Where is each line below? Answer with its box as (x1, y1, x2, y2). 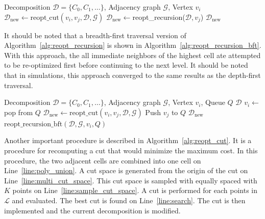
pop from (4, 106, 33, 117)
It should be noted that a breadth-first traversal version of (4, 30, 186, 40)
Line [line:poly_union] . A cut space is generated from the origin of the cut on (4, 165, 248, 176)
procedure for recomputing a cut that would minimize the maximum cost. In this (4, 145, 258, 155)
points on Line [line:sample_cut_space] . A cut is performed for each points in (12, 185, 258, 196)
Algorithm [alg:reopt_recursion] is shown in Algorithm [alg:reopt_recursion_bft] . (4, 40, 261, 50)
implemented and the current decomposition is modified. (4, 205, 181, 215)
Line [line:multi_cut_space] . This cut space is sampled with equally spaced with (4, 175, 257, 185)
